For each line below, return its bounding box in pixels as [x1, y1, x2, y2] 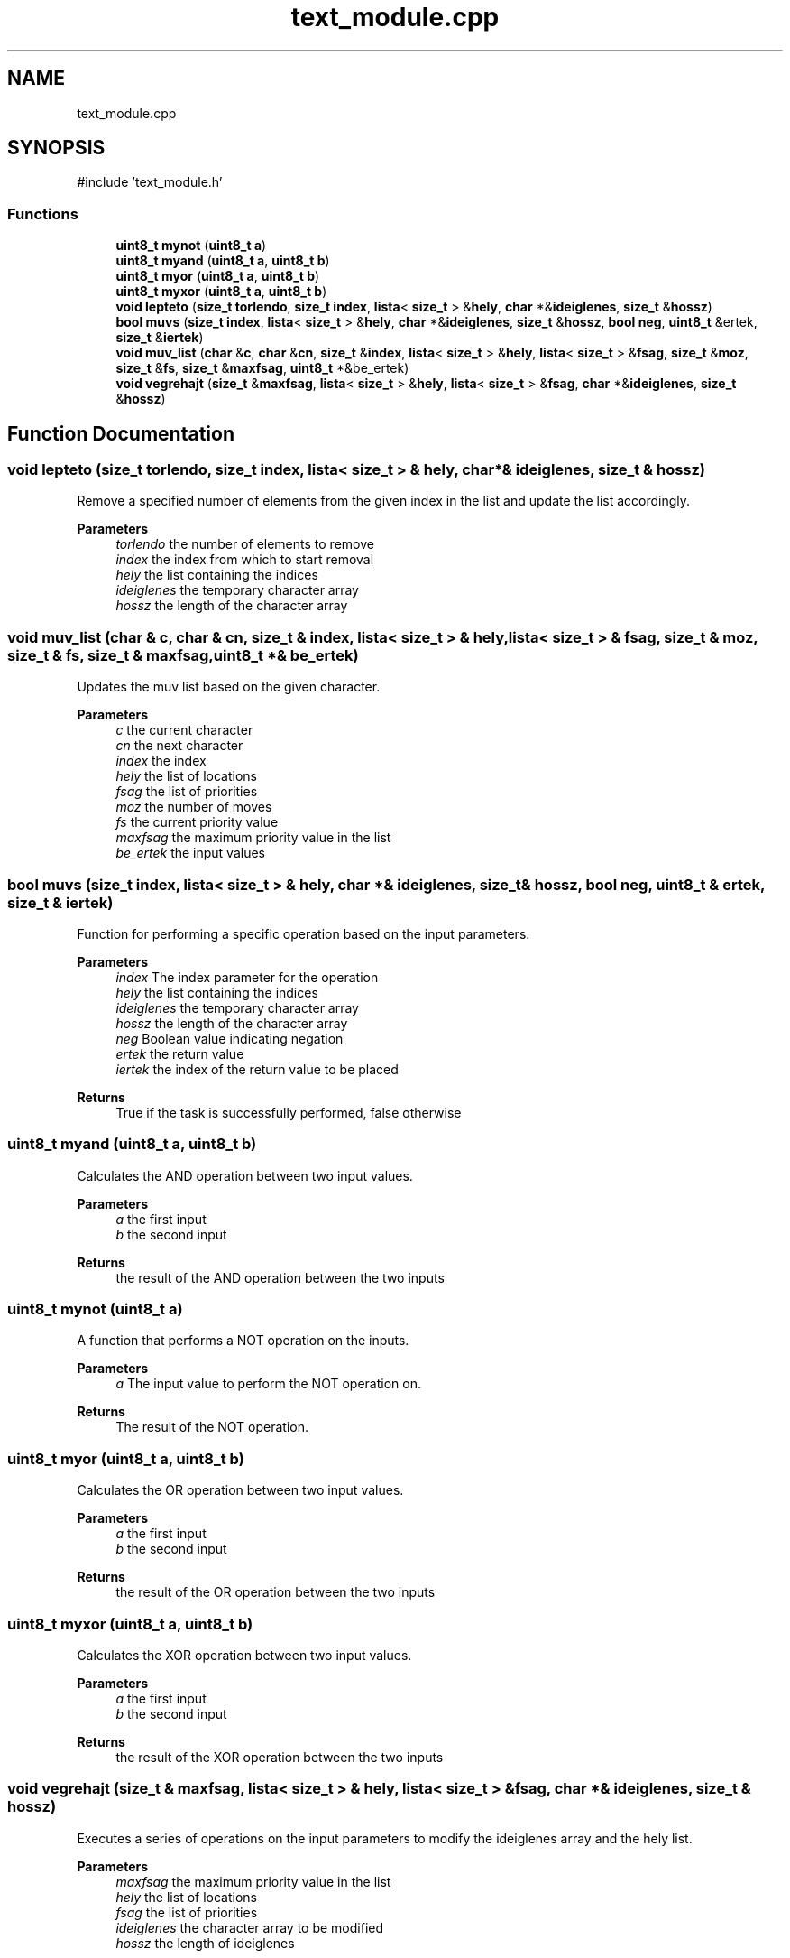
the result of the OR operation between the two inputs [115, 1584, 436, 1601]
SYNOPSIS [7, 136, 106, 160]
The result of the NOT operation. [115, 1419, 308, 1435]
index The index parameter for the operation [115, 969, 379, 985]
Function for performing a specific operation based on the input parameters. [77, 925, 530, 942]
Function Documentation [7, 422, 234, 445]
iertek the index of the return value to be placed [115, 1061, 399, 1077]
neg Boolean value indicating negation [115, 1030, 344, 1046]
